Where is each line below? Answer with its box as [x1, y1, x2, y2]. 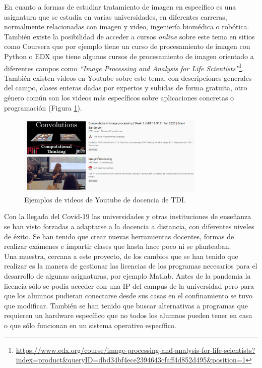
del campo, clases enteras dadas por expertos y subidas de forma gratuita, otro [4, 82, 247, 93]
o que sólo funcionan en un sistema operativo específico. [4, 320, 176, 330]
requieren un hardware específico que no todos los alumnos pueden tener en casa [4, 310, 252, 321]
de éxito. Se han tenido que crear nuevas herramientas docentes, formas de [4, 231, 234, 241]
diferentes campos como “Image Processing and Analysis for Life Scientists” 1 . [4, 61, 244, 73]
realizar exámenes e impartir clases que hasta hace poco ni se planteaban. [4, 241, 231, 251]
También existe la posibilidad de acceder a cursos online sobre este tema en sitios [4, 31, 255, 41]
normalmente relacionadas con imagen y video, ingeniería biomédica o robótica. [4, 21, 249, 32]
